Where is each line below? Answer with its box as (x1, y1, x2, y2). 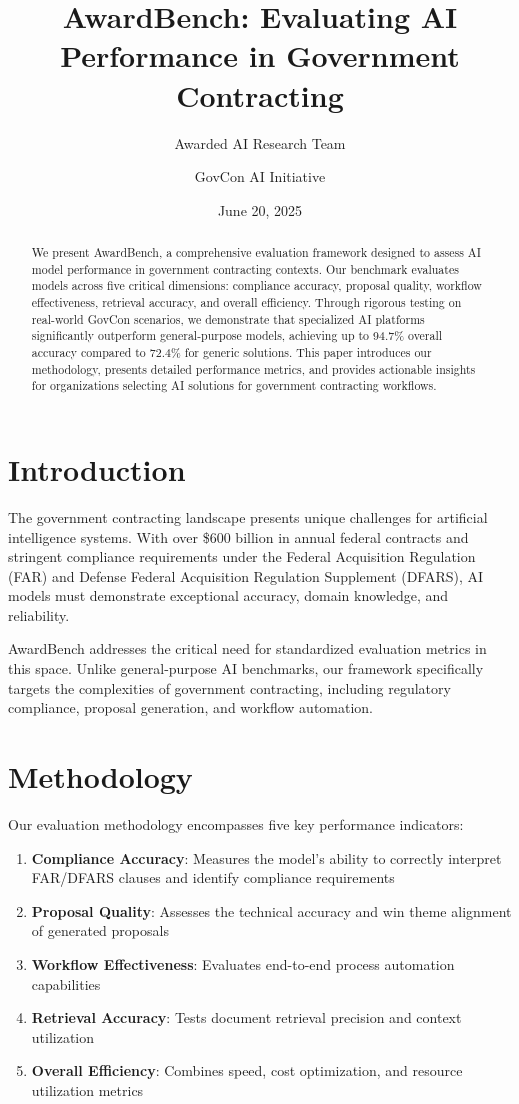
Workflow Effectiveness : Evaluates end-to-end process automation (31, 953, 455, 974)
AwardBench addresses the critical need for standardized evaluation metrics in (8, 638, 487, 659)
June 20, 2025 (217, 199, 303, 220)
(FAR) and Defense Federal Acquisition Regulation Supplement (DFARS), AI (8, 565, 484, 586)
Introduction (8, 448, 186, 489)
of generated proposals (31, 920, 169, 941)
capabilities (31, 973, 101, 994)
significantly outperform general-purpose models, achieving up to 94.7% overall (31, 327, 443, 344)
